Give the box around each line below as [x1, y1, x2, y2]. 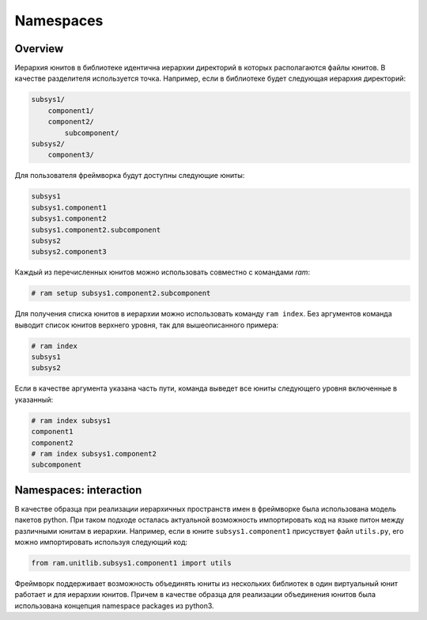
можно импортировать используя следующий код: [14, 538, 188, 547]
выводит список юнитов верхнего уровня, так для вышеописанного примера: [14, 320, 279, 330]
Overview [14, 42, 64, 55]
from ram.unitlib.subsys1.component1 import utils [31, 558, 232, 567]
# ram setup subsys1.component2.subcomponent [31, 289, 211, 298]
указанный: [14, 395, 54, 404]
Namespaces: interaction [14, 483, 142, 497]
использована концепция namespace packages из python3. [14, 601, 214, 611]
